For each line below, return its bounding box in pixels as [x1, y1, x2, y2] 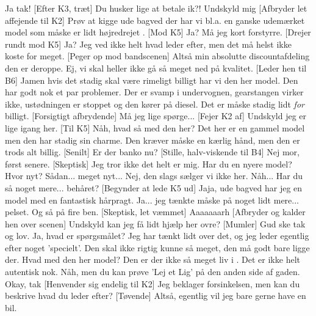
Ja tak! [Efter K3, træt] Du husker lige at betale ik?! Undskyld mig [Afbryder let [5, 2, 307, 14]
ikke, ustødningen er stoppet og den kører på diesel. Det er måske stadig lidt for [5, 97, 304, 110]
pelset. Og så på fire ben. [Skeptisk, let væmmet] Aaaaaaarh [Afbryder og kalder [5, 205, 306, 218]
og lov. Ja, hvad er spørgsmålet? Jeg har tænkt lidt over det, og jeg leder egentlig [5, 229, 309, 242]
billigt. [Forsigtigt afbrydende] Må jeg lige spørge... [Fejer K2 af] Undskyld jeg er [5, 109, 307, 122]
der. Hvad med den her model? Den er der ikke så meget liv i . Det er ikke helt [5, 253, 300, 266]
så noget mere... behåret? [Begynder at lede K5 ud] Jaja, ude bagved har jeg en [5, 181, 303, 194]
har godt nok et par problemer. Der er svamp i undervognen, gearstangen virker [5, 86, 304, 98]
